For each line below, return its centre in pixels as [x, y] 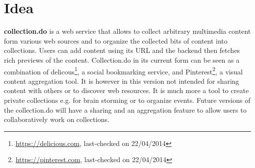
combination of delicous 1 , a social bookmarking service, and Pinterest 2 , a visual [123, 71]
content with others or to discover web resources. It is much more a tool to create [127, 90]
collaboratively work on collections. [57, 119]
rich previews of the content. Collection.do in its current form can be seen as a [122, 60]
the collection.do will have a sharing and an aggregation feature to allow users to [125, 109]
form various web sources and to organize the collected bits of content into [116, 40]
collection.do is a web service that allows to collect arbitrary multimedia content [127, 31]
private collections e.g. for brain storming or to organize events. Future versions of [127, 100]
